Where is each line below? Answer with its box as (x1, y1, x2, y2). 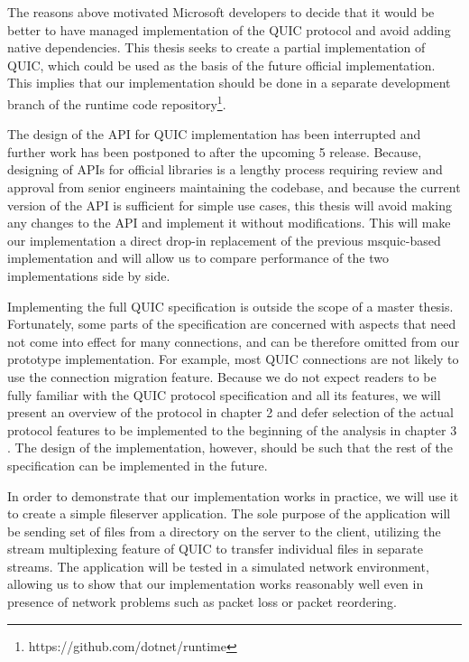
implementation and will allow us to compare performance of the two (7, 248, 389, 267)
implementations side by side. (7, 266, 170, 284)
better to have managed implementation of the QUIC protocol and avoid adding (7, 20, 451, 39)
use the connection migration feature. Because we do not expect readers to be (7, 367, 437, 386)
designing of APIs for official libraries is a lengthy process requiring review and (7, 160, 443, 179)
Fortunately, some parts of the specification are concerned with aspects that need (7, 314, 456, 333)
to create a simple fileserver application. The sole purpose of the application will (7, 504, 451, 523)
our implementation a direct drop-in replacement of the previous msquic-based (7, 230, 441, 249)
